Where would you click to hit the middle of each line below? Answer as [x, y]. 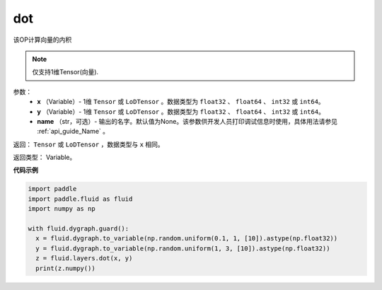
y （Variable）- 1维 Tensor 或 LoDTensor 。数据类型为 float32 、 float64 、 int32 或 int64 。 [181, 111]
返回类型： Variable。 [45, 157]
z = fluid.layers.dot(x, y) [84, 259]
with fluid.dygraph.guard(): [79, 229]
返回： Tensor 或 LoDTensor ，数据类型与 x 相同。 [88, 144]
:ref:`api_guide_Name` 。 [73, 132]
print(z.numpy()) [65, 268]
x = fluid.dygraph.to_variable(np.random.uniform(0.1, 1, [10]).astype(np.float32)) [187, 238]
